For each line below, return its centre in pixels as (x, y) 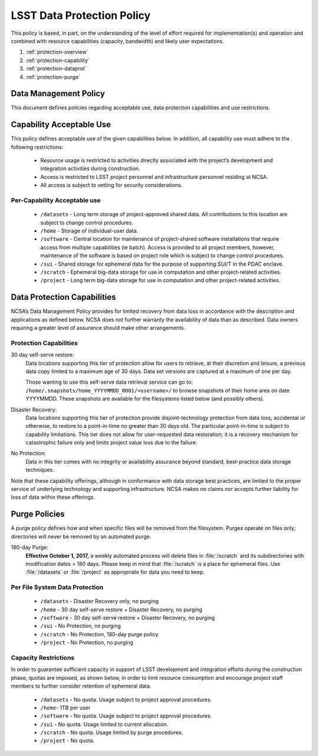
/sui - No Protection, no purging (80, 626)
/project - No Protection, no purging (87, 643)
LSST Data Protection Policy (81, 15)
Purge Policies (38, 514)
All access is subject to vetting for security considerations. (111, 185)
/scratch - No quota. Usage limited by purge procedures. (112, 732)
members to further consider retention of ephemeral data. (81, 686)
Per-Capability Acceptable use (56, 201)
